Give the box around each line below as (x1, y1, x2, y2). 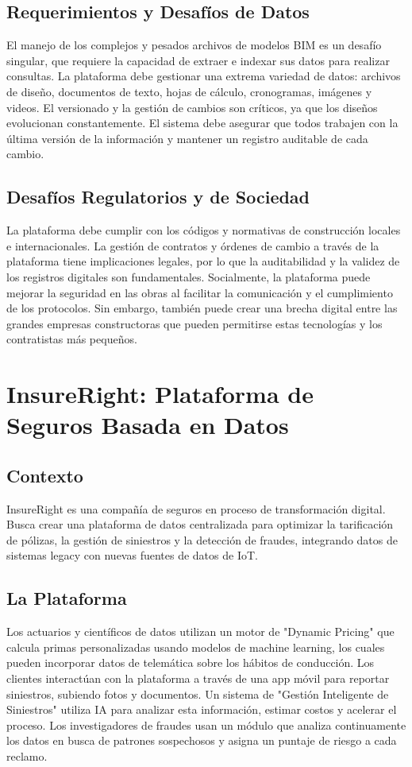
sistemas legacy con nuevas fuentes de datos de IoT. (6, 547, 258, 564)
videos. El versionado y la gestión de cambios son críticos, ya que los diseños (6, 99, 378, 115)
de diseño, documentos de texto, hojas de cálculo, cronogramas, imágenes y (6, 83, 372, 99)
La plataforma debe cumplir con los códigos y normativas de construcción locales (6, 222, 401, 238)
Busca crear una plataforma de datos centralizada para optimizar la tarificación (6, 516, 394, 533)
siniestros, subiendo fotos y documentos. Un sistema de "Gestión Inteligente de (6, 685, 389, 702)
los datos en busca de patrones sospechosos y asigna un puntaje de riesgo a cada (6, 732, 397, 749)
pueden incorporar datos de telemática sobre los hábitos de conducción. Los (6, 654, 375, 671)
